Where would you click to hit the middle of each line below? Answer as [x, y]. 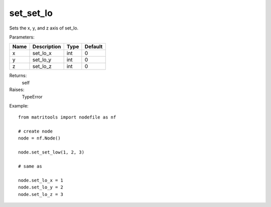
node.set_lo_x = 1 [41, 180]
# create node [35, 131]
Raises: [17, 89]
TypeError [32, 96]
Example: [19, 105]
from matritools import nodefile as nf [67, 117]
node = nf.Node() [39, 138]
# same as [30, 166]
